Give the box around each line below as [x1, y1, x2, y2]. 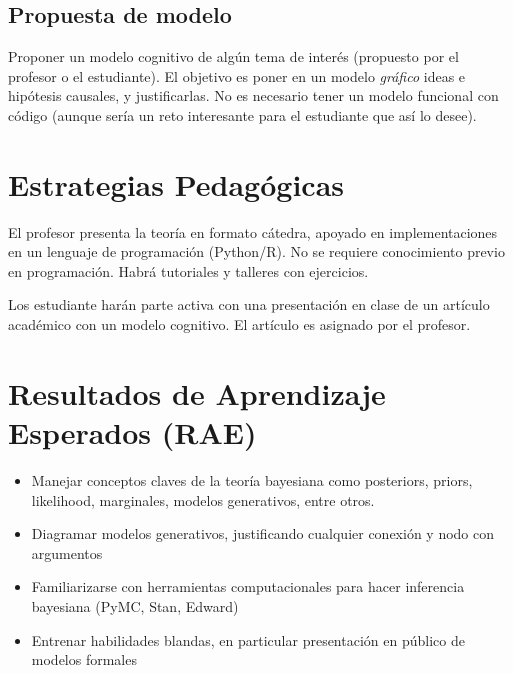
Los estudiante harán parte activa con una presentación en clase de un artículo [8, 294, 490, 315]
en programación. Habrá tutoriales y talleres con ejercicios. [8, 260, 369, 281]
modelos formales [31, 649, 137, 670]
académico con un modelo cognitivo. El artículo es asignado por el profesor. [8, 314, 471, 335]
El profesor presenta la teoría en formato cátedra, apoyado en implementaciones [8, 221, 498, 242]
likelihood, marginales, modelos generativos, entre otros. [31, 489, 375, 510]
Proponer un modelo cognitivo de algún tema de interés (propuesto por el [8, 46, 459, 67]
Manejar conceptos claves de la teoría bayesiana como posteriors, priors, [31, 469, 473, 490]
